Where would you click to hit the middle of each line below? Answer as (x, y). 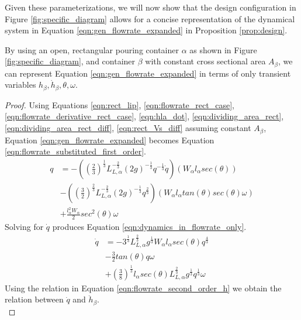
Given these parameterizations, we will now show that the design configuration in (150, 7)
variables (20, 85)
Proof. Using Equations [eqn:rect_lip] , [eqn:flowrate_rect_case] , (120, 104)
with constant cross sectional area (205, 61)
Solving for (24, 226)
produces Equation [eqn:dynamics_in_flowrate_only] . (149, 226)
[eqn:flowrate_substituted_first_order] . (75, 151)
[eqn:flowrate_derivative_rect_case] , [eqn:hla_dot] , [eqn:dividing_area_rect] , (144, 116)
